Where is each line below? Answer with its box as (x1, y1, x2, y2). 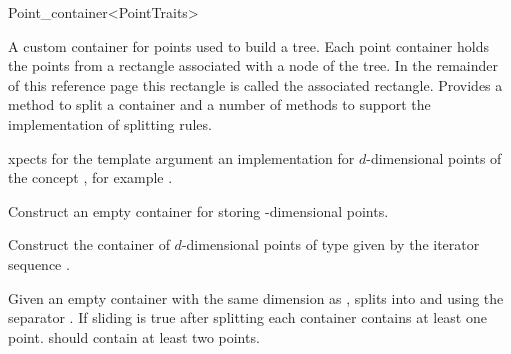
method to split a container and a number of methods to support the (8, 94, 431, 115)
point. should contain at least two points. (8, 326, 260, 347)
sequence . (8, 253, 70, 274)
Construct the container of (8, 234, 170, 255)
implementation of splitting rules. (8, 113, 212, 134)
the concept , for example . (8, 167, 173, 188)
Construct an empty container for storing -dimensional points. (8, 200, 389, 221)
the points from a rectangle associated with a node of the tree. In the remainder (8, 55, 499, 76)
